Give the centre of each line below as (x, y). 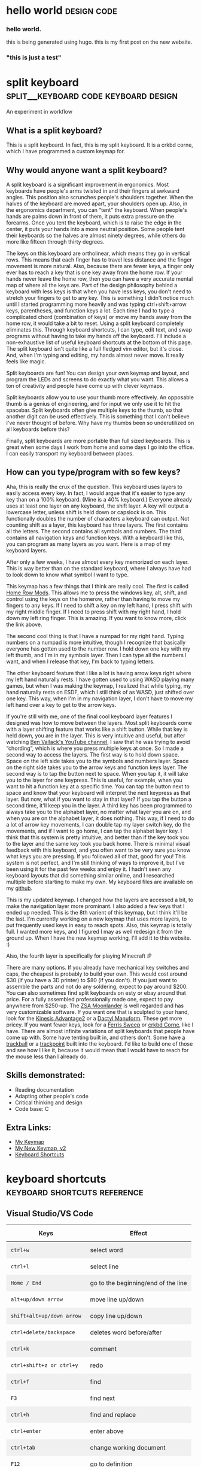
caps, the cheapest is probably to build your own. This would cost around (97, 974)
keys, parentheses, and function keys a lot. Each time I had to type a (90, 310)
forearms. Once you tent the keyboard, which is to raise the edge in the (94, 223)
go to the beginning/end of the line (138, 1283)
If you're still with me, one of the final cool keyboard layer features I (89, 716)
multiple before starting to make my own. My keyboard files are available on (100, 882)
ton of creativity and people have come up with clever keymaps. (85, 385)
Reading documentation (44, 1089)
